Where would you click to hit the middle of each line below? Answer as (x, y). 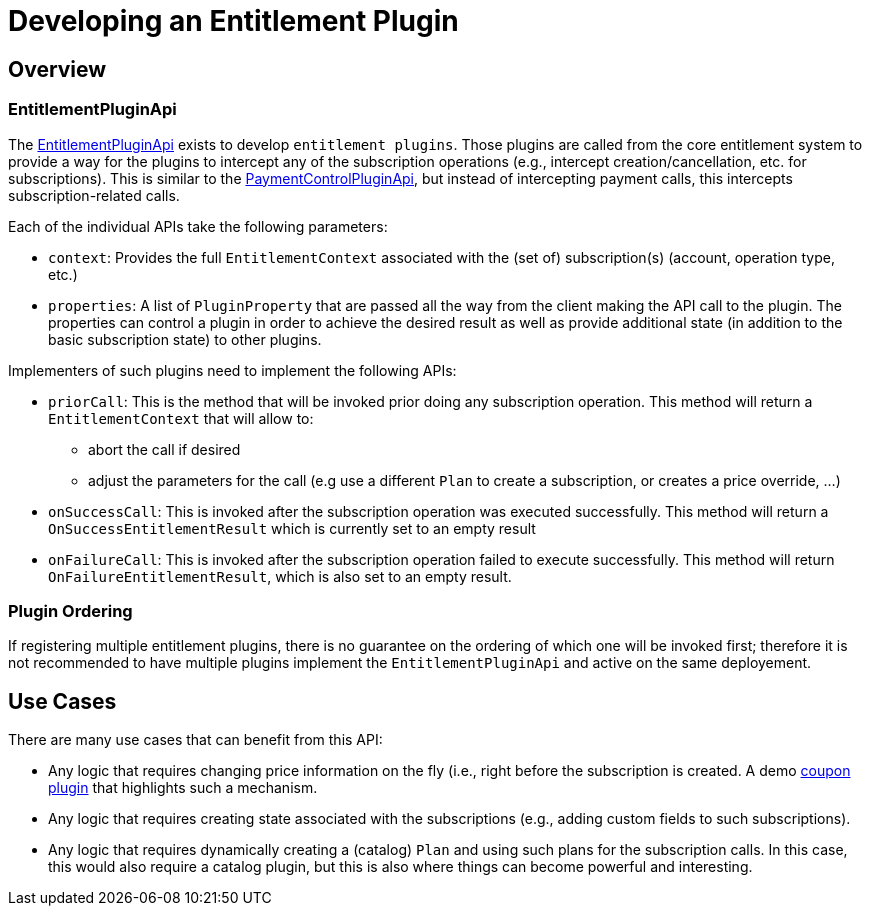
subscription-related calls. (94, 195)
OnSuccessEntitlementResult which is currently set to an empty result (292, 528)
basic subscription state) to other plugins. (185, 339)
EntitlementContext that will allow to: (181, 418)
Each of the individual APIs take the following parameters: (198, 226)
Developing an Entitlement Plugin (233, 21)
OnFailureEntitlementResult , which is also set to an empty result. (280, 576)
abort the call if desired (164, 449)
